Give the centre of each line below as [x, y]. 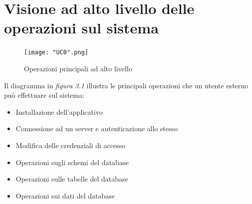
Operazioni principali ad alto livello [78, 68]
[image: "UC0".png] [56, 53]
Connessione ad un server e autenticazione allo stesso [97, 128]
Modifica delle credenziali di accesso [71, 145]
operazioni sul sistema [81, 28]
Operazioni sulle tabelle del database [72, 179]
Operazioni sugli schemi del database [72, 162]
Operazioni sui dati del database [65, 195]
